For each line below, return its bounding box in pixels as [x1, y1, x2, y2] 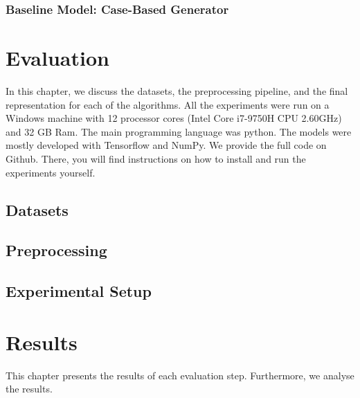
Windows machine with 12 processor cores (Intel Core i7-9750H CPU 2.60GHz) [6, 111, 342, 125]
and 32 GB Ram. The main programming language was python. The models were [6, 124, 352, 138]
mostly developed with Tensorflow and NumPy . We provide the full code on [6, 138, 327, 152]
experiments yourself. [6, 165, 96, 179]
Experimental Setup [6, 280, 152, 302]
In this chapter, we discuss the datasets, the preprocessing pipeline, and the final [6, 83, 348, 98]
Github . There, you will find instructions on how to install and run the [6, 151, 306, 165]
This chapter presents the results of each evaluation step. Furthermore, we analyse [6, 368, 354, 382]
